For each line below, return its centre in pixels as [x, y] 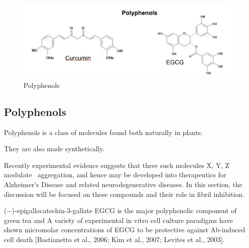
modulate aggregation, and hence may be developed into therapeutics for [115, 175]
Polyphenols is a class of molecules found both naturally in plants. [103, 132]
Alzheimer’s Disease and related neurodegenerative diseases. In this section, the [123, 184]
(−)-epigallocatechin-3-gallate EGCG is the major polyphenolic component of [120, 210]
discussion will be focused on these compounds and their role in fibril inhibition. [124, 194]
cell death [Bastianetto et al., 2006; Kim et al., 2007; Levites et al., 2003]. [114, 239]
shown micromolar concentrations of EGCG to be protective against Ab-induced [124, 230]
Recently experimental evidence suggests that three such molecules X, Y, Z [117, 165]
